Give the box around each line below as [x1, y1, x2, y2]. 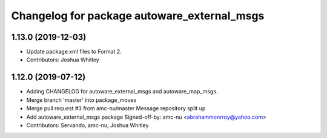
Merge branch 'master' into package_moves [26, 96, 137, 104]
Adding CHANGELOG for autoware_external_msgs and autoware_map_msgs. [26, 88, 218, 95]
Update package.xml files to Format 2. [26, 48, 122, 55]
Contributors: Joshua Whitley [26, 56, 99, 63]
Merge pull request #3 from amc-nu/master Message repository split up [26, 105, 206, 112]
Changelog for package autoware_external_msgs [11, 9, 265, 22]
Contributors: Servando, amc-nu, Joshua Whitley [26, 121, 149, 129]
